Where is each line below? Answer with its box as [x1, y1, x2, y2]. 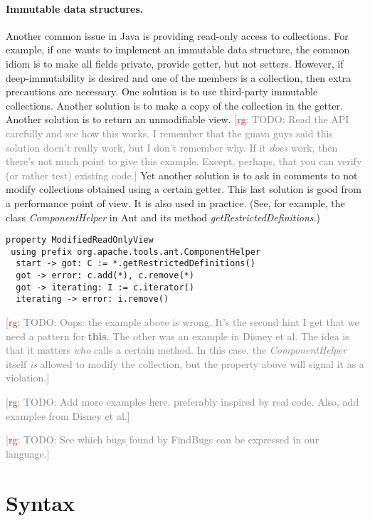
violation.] [6, 370, 50, 385]
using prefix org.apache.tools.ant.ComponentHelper [11, 246, 260, 257]
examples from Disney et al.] [6, 408, 130, 423]
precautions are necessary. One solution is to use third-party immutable [6, 84, 318, 99]
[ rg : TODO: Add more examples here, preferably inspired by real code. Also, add [6, 394, 359, 409]
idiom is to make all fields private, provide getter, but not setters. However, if [6, 56, 344, 70]
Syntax [6, 488, 75, 517]
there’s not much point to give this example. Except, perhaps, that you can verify [6, 154, 362, 169]
